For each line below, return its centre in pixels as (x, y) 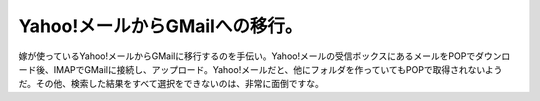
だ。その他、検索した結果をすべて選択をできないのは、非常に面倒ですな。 (171, 84)
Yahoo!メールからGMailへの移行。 (160, 26)
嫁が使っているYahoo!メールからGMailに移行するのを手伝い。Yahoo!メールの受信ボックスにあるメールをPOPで (247, 56)
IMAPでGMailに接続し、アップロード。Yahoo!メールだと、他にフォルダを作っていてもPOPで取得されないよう (278, 69)
